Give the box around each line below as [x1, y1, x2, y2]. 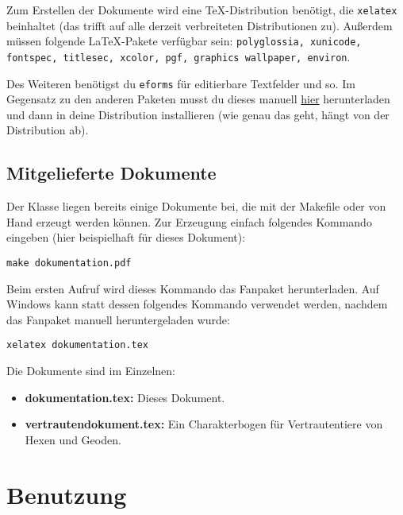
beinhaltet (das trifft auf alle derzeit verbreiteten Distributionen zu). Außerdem [6, 17, 393, 33]
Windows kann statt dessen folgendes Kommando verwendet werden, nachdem [6, 296, 388, 312]
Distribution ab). [6, 122, 89, 138]
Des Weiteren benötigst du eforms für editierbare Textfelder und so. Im [6, 75, 355, 91]
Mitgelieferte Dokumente [6, 161, 217, 185]
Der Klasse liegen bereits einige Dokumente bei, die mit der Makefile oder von [6, 198, 386, 215]
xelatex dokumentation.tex [6, 339, 148, 351]
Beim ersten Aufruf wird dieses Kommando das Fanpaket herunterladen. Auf [6, 280, 379, 296]
